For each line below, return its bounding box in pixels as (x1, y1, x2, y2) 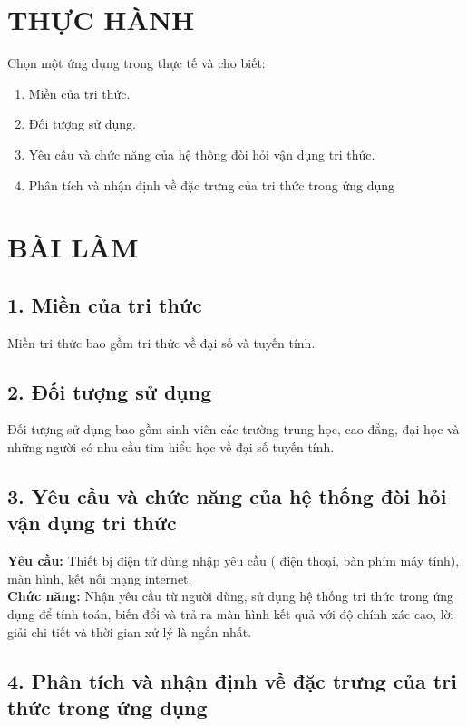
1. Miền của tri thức (7, 290, 202, 318)
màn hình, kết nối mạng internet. (7, 568, 192, 587)
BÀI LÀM (7, 228, 139, 266)
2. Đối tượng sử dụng (7, 377, 212, 405)
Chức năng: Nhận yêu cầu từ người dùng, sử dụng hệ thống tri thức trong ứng (7, 586, 454, 605)
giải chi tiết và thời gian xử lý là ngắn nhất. (7, 622, 252, 641)
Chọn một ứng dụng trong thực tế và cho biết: (7, 53, 266, 73)
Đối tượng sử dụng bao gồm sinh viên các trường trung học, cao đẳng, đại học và (7, 420, 460, 439)
